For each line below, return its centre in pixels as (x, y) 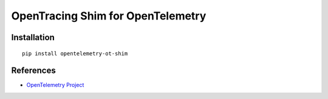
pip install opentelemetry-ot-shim (75, 53)
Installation (33, 37)
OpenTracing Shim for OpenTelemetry (109, 16)
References (33, 71)
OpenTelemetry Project (55, 85)
